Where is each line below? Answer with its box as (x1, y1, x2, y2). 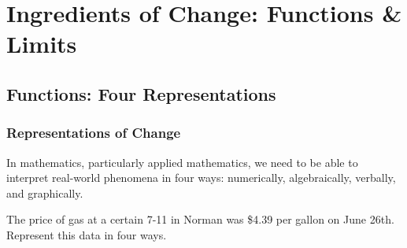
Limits (6, 28, 77, 60)
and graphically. (6, 184, 83, 201)
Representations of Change (6, 123, 181, 143)
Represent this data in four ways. (6, 226, 167, 242)
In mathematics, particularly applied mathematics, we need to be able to (6, 154, 358, 170)
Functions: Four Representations (6, 81, 276, 105)
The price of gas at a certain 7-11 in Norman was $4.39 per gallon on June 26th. (6, 211, 394, 228)
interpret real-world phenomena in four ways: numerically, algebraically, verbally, (6, 169, 396, 186)
